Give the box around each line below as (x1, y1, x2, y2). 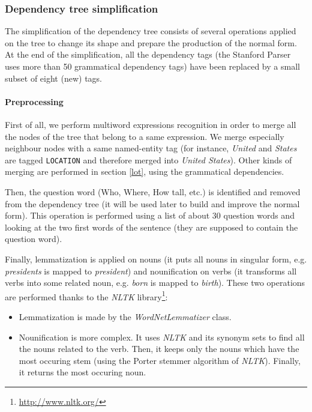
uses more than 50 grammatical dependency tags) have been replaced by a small (5, 60, 300, 72)
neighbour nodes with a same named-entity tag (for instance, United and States (5, 142, 297, 154)
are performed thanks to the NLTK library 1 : (5, 288, 168, 303)
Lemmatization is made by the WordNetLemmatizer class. (19, 311, 232, 323)
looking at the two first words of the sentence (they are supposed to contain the (5, 220, 298, 233)
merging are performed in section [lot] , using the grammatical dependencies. (5, 165, 284, 178)
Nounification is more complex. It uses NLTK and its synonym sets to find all (19, 330, 305, 343)
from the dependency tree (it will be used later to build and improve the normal (5, 197, 300, 210)
